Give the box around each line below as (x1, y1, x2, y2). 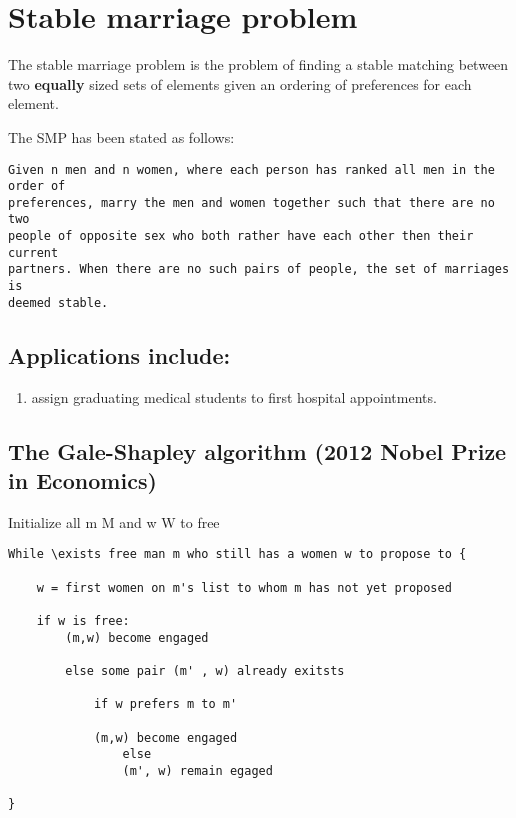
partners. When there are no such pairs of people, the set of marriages (8, 262, 510, 277)
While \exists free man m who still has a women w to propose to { (8, 547, 467, 562)
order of (8, 179, 66, 194)
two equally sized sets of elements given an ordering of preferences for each (8, 73, 472, 94)
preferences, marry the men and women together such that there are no (8, 195, 495, 210)
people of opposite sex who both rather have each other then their (8, 229, 474, 244)
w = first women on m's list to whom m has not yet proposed (36, 580, 452, 595)
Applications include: (8, 339, 231, 370)
